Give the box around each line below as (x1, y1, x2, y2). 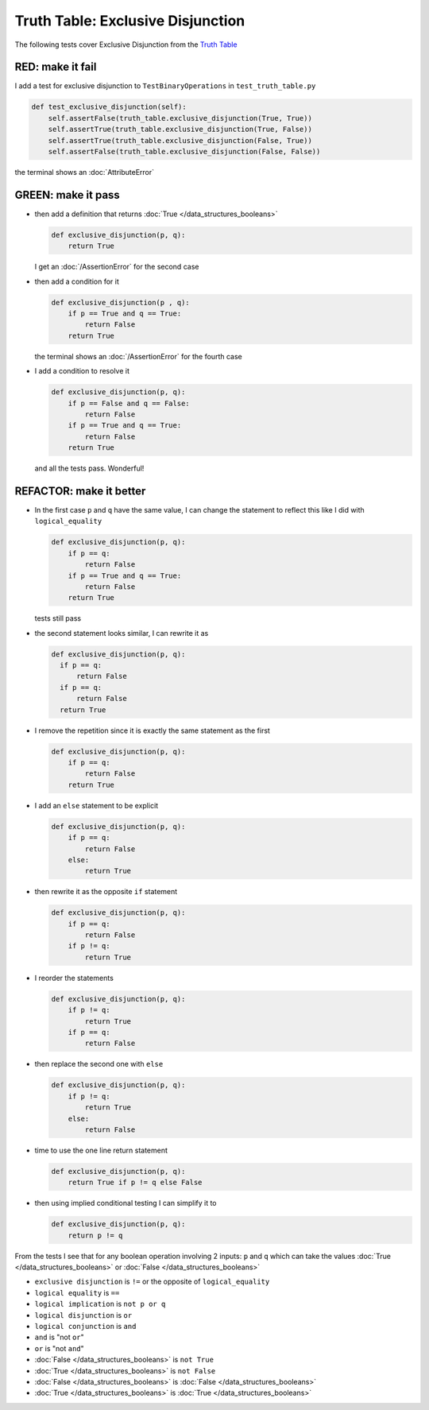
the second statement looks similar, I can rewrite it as (34, 628, 209, 637)
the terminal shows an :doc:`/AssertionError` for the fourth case (34, 351, 242, 361)
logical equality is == (34, 1288, 120, 1297)
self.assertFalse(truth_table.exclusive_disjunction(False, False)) (48, 147, 321, 156)
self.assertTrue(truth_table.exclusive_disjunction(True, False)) (48, 125, 313, 134)
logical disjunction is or (34, 1310, 133, 1319)
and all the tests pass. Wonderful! (34, 463, 145, 473)
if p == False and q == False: (68, 398, 190, 408)
